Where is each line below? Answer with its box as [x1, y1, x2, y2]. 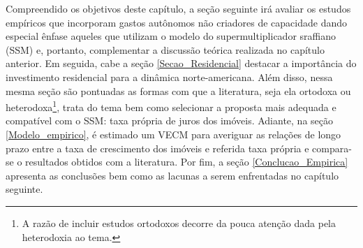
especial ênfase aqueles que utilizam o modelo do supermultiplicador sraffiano [6, 29, 336, 43]
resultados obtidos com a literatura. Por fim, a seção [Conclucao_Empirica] [25, 154, 348, 169]
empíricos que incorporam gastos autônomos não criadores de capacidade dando [6, 15, 348, 29]
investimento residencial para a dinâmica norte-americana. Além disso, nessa [6, 69, 333, 84]
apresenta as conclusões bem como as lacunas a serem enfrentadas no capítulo [6, 168, 339, 182]
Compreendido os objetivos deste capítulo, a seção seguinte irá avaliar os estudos [6, 1, 351, 15]
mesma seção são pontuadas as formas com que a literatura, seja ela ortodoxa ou [6, 83, 351, 98]
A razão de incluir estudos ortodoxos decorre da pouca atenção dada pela [22, 215, 336, 230]
